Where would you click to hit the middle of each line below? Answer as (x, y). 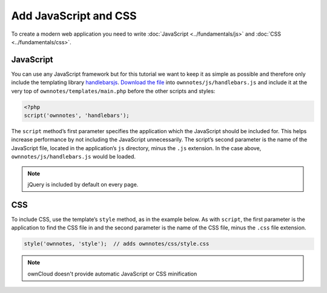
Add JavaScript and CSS (74, 16)
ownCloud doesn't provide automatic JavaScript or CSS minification (112, 274)
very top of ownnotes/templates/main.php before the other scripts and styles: (113, 91)
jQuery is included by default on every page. (83, 184)
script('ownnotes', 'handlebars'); (77, 115)
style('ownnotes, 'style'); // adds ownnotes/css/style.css (117, 244)
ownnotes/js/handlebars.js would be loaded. (74, 157)
